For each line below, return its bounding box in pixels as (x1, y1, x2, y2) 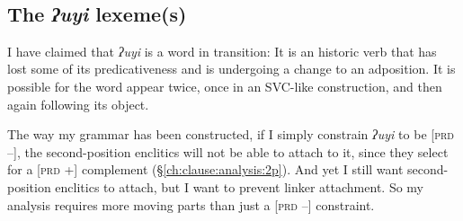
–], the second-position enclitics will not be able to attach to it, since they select (7, 142, 449, 161)
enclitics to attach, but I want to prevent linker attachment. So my (55, 177, 423, 196)
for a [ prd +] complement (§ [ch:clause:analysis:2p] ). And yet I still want (7, 160, 404, 179)
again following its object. (7, 94, 149, 113)
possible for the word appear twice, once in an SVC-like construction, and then (7, 76, 442, 95)
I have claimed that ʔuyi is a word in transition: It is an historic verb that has (7, 41, 437, 60)
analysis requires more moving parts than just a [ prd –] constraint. (7, 195, 375, 214)
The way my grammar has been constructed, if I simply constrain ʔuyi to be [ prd (7, 125, 454, 144)
